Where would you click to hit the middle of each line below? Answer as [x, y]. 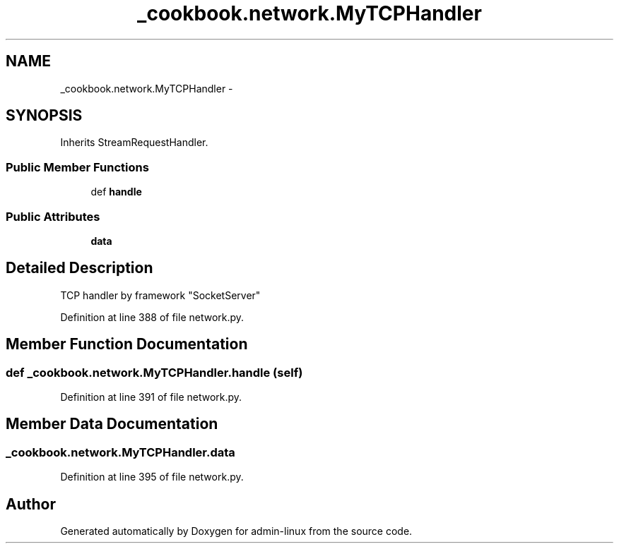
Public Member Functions [77, 167]
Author [31, 504]
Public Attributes [53, 216]
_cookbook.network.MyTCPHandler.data [120, 452]
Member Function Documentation [127, 344]
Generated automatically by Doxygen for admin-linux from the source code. [236, 531]
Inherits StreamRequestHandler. [134, 143]
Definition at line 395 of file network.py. [152, 477]
